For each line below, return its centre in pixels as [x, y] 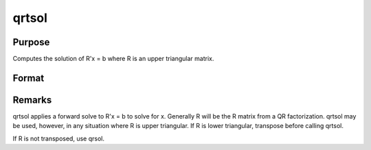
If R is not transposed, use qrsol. [58, 138]
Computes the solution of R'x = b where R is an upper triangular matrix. [113, 59]
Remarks [32, 100]
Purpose [31, 42]
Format [29, 78]
